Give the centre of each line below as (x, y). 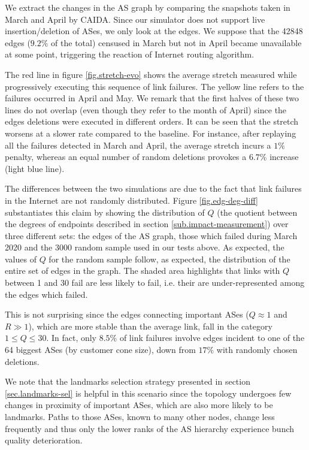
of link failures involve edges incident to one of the (212, 338)
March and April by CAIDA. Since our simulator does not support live (135, 19)
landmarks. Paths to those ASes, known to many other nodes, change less (140, 416)
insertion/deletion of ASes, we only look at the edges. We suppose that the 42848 (154, 31)
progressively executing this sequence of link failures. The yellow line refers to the (154, 86)
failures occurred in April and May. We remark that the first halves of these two (152, 98)
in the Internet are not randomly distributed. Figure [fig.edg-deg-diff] (131, 200)
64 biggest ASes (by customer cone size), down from (100, 350)
